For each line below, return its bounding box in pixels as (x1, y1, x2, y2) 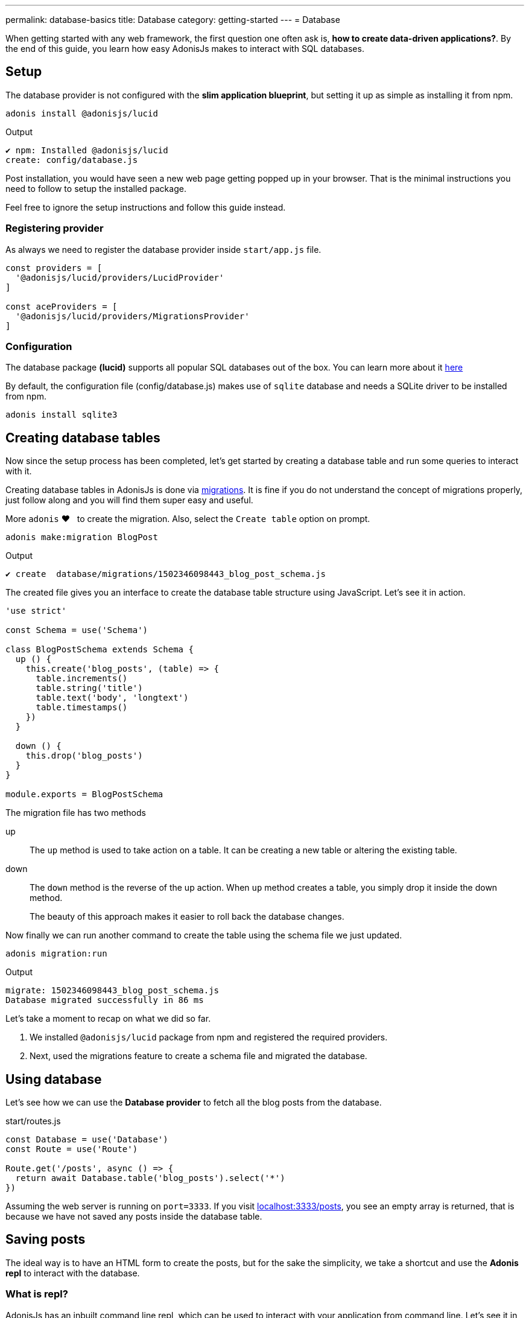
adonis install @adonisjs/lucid (5, 108, 158, 118)
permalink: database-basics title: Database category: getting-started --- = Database (5, 14, 340, 25)
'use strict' (5, 606, 67, 616)
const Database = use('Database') (5, 1135, 168, 1145)
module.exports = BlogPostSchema (5, 789, 163, 800)
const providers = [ (5, 263, 103, 273)
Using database (5, 1071, 102, 1087)
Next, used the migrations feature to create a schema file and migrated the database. (30, 1051, 367, 1062)
